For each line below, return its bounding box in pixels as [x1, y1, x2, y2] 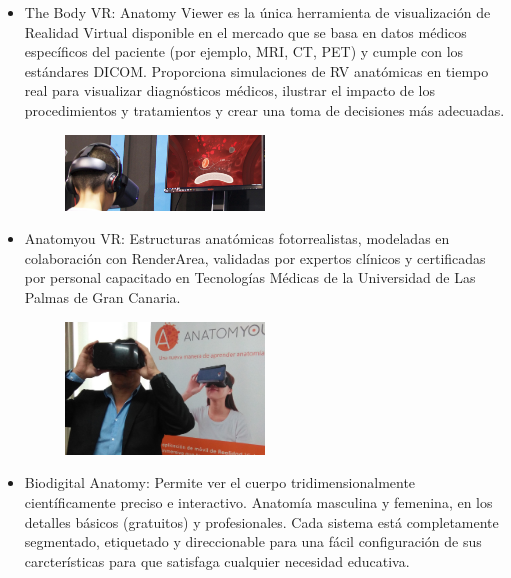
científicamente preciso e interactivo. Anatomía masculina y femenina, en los [24, 491, 493, 512]
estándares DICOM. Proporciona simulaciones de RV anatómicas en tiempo [24, 60, 489, 81]
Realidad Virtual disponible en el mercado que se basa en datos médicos [24, 21, 467, 42]
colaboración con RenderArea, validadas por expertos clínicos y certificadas [24, 247, 486, 268]
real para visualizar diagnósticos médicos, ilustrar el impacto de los [24, 80, 435, 101]
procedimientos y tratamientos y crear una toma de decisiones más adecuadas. [24, 99, 505, 120]
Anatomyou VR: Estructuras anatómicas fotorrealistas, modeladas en [24, 228, 450, 249]
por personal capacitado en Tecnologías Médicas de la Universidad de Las [24, 267, 476, 288]
